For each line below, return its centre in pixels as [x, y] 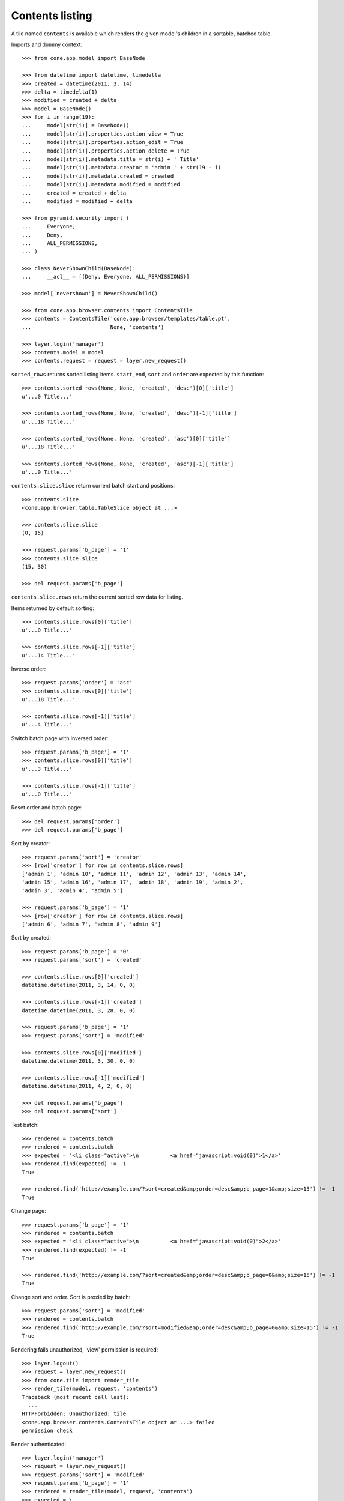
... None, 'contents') [93, 327]
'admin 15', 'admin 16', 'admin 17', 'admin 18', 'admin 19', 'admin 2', [133, 882]
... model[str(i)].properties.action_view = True [102, 134]
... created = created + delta [74, 193]
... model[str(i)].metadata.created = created [98, 176]
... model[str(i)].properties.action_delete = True [106, 151]
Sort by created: [31, 938]
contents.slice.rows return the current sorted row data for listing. [97, 597]
